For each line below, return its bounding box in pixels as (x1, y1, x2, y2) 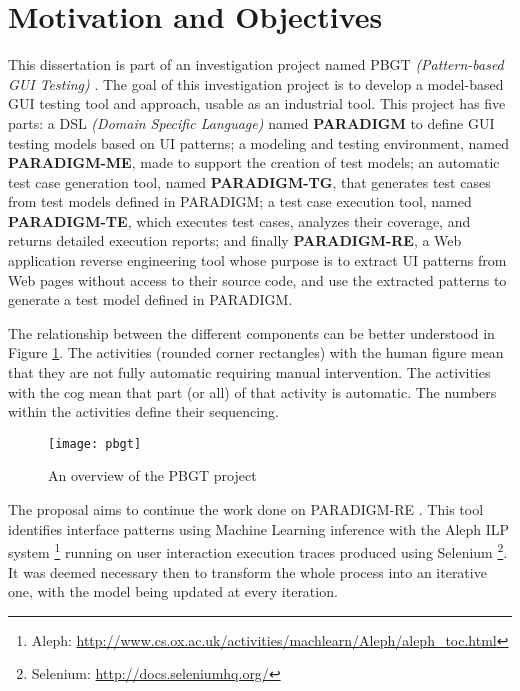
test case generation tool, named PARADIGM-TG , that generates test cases (8, 171, 491, 192)
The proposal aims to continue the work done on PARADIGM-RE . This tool (8, 499, 484, 520)
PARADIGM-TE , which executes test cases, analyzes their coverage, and (8, 210, 471, 231)
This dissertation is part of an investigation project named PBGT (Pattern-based (8, 54, 504, 75)
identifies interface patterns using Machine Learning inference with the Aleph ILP (8, 518, 510, 539)
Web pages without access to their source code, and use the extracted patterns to (8, 269, 507, 290)
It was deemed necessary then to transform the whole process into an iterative (8, 561, 487, 582)
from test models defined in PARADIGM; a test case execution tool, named (8, 191, 472, 212)
